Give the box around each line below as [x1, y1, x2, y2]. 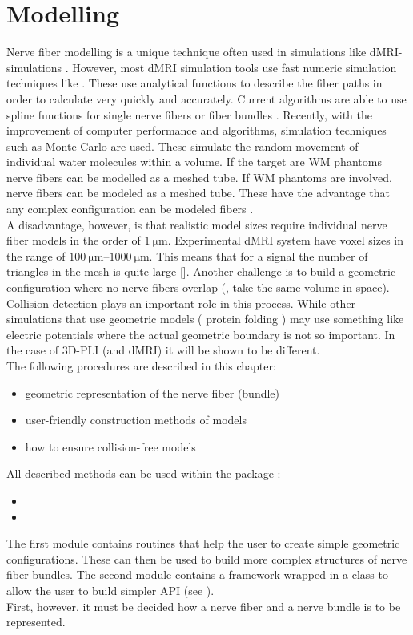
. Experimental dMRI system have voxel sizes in [167, 232, 403, 249]
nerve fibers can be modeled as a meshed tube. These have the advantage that [6, 184, 391, 201]
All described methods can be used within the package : [6, 465, 281, 482]
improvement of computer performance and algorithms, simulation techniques [6, 122, 387, 139]
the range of [6, 247, 66, 264]
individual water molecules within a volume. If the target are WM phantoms [6, 153, 382, 170]
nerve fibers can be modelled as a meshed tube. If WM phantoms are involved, [6, 168, 392, 185]
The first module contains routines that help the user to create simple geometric [6, 535, 400, 552]
